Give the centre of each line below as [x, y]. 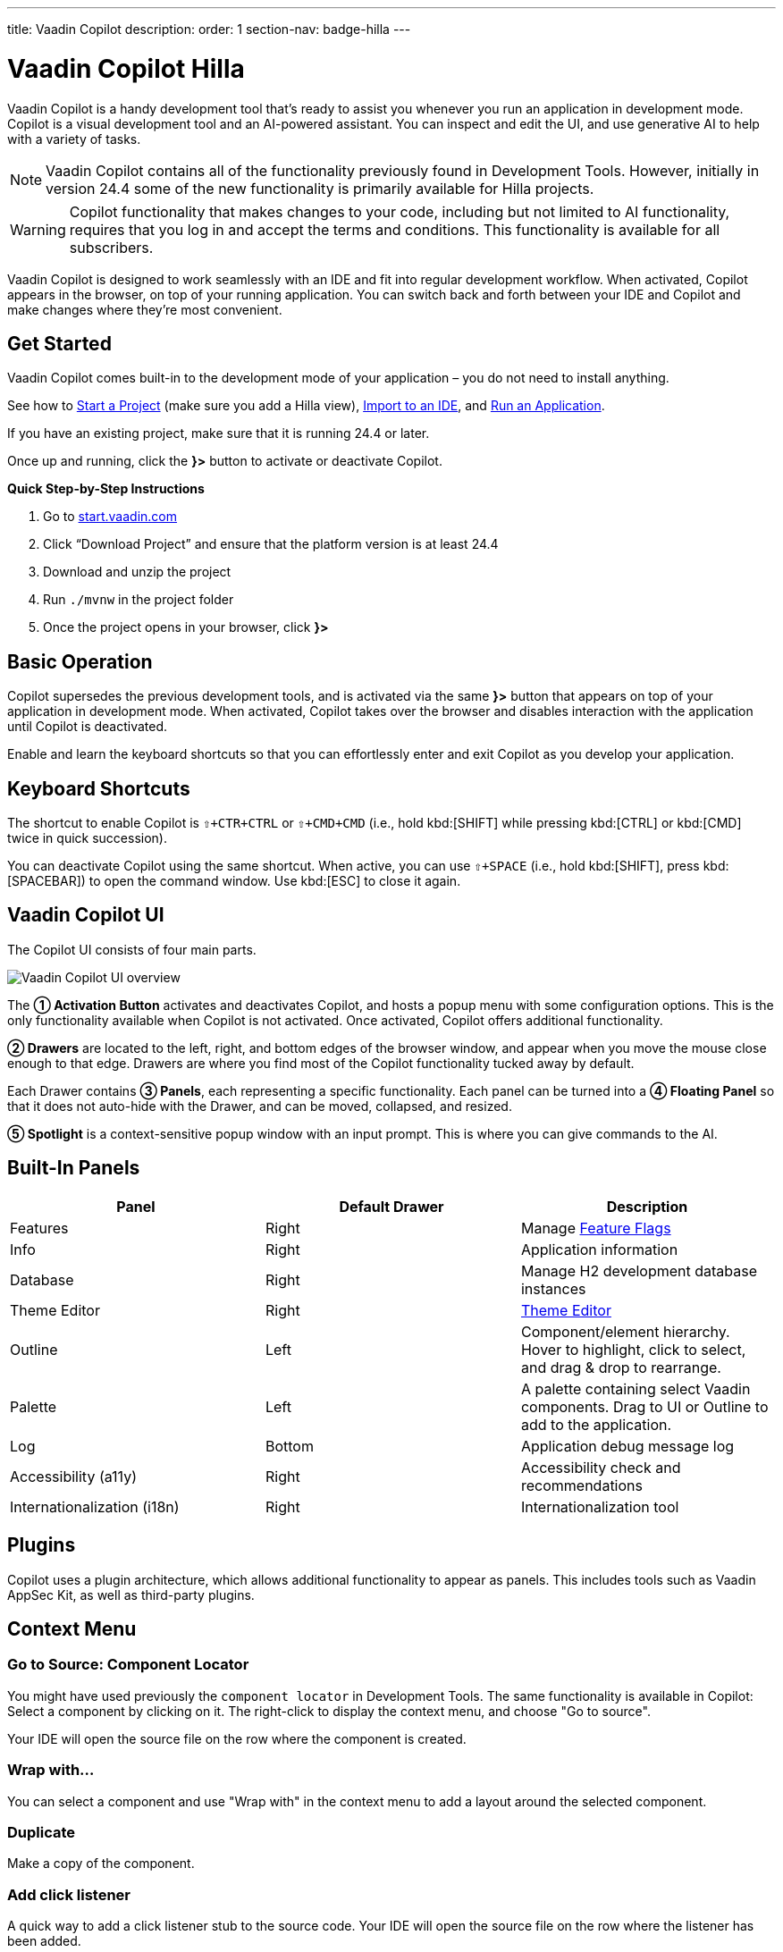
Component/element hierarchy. [625, 1331]
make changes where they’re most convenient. [145, 309]
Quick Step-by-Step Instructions [106, 489]
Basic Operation [80, 661]
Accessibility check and [601, 1467]
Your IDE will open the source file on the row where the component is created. [237, 1738]
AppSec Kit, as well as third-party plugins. [131, 1594]
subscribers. [111, 247]
